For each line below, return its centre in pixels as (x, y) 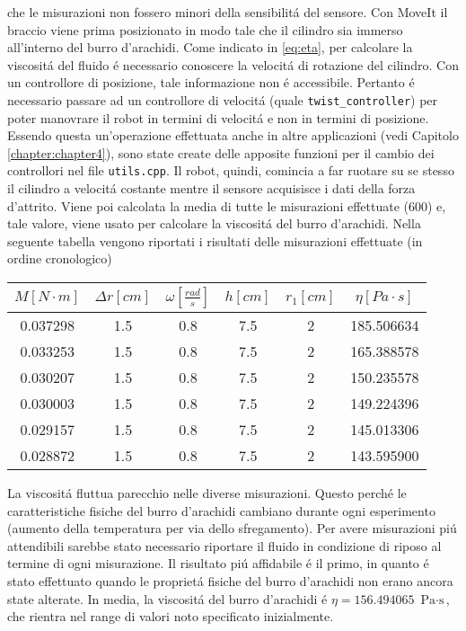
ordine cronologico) (60, 258)
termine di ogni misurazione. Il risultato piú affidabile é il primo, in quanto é (218, 563)
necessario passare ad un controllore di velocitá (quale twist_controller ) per (223, 99)
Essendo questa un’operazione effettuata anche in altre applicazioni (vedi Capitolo (233, 135)
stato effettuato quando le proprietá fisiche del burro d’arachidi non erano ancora (230, 581)
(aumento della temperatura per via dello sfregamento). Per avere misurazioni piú (232, 528)
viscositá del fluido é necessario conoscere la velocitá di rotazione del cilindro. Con (233, 64)
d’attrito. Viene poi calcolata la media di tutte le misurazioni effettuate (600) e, (227, 205)
